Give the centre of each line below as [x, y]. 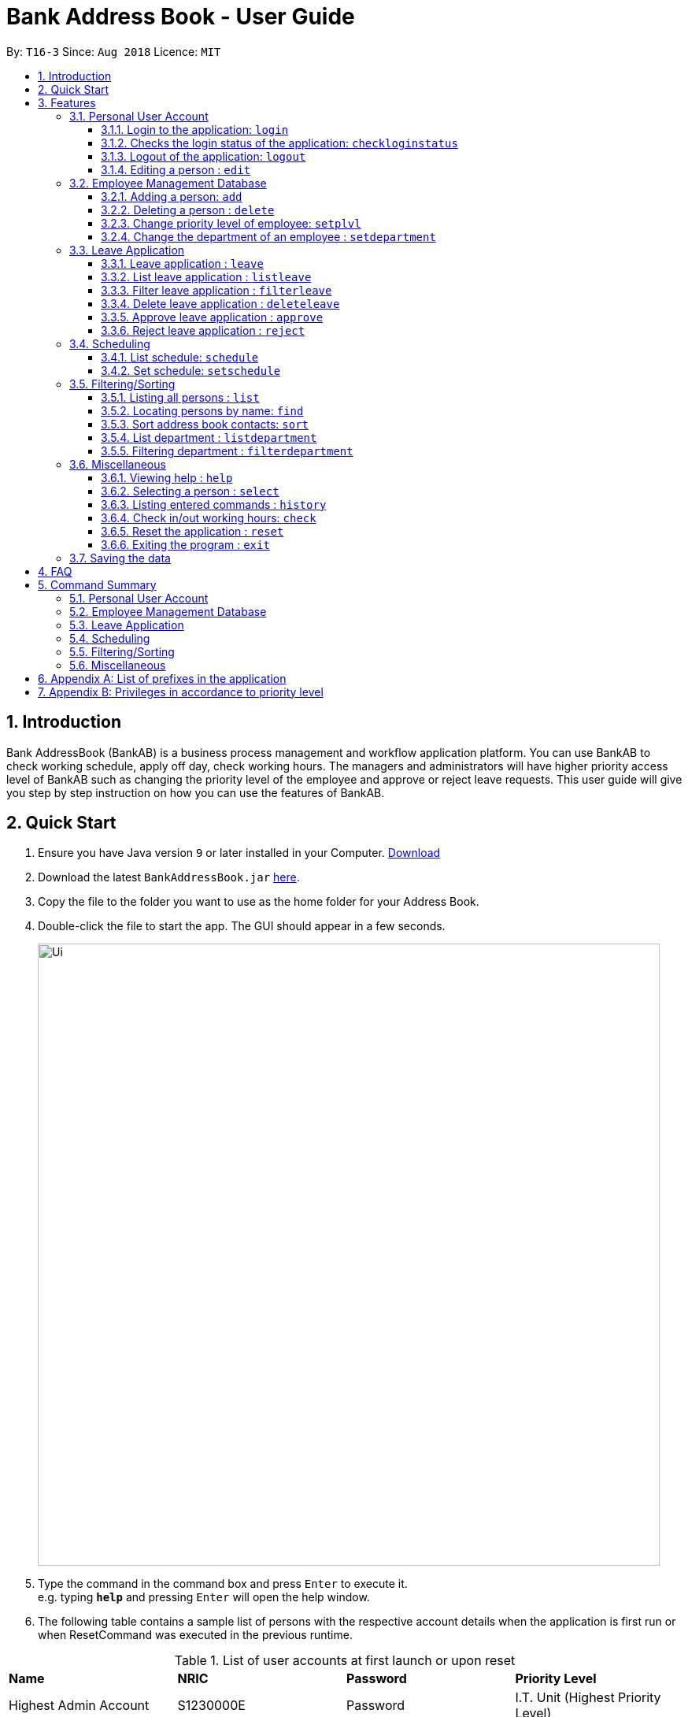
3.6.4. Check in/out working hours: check [209, 517]
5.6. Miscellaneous [118, 665]
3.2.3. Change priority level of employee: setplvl [231, 223]
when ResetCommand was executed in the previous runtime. [195, 1635]
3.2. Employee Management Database [168, 183]
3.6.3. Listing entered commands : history [214, 504]
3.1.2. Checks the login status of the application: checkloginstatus [279, 143]
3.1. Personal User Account [139, 116]
